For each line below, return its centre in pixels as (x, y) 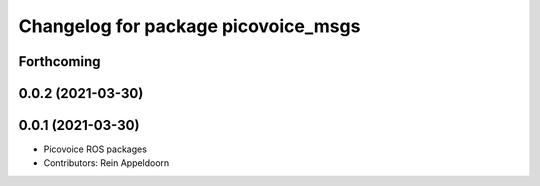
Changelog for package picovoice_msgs (189, 26)
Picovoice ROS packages (95, 149)
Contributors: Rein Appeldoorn (106, 163)
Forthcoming (59, 61)
